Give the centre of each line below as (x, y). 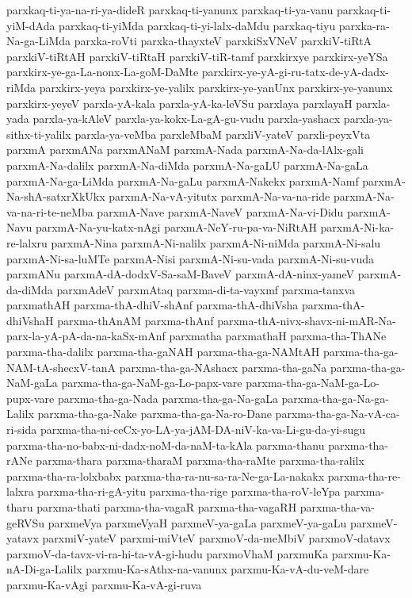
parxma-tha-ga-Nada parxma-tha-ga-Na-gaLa (168, 398)
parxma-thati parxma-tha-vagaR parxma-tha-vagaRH (167, 507)
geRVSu (26, 522)
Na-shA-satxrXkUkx (56, 196)
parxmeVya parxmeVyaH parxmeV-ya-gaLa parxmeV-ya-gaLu (197, 522)
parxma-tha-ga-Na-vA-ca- (338, 414)
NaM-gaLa (32, 383)
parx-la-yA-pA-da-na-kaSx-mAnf (86, 336)
